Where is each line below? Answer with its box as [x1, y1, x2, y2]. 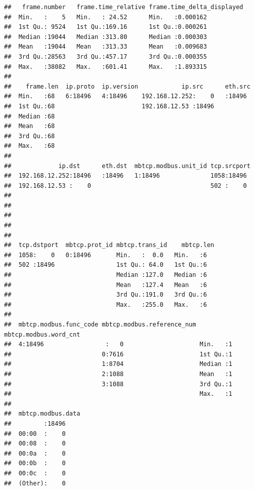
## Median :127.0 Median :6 [4, 271, 207, 279]
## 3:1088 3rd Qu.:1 [4, 380, 233, 388]
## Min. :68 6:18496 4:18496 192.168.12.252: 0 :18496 [4, 93, 247, 100]
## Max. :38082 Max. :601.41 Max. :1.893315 [4, 63, 207, 70]
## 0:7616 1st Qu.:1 [4, 350, 233, 358]
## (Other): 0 [4, 479, 66, 487]
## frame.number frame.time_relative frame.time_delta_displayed [4, 4, 243, 11]
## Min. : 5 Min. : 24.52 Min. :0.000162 [4, 13, 207, 21]
